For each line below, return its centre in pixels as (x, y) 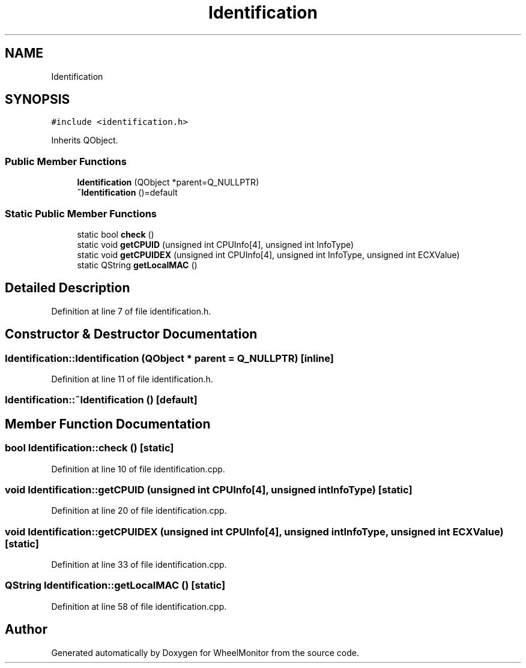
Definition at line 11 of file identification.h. (132, 379)
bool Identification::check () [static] (89, 448)
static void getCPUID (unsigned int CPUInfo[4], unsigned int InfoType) (216, 244)
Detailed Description (68, 288)
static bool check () (116, 234)
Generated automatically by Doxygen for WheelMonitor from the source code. (205, 652)
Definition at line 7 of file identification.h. (131, 311)
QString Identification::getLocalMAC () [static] (115, 585)
